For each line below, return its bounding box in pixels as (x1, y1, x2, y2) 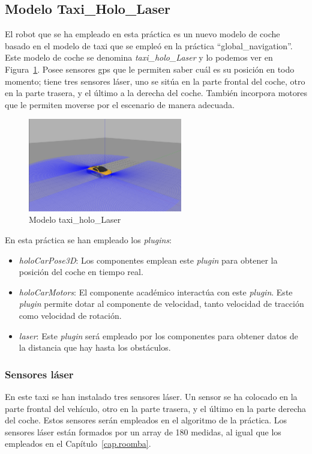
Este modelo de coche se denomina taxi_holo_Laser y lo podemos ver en (5, 51, 273, 64)
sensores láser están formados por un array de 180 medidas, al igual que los (5, 425, 281, 438)
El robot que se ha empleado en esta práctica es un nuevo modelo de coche (5, 28, 280, 40)
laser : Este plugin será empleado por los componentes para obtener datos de (19, 329, 298, 342)
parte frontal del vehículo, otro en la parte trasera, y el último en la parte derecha (5, 402, 307, 414)
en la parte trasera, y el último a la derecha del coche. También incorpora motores (5, 86, 307, 99)
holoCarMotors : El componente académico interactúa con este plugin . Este (19, 285, 293, 298)
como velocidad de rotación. (19, 309, 122, 322)
